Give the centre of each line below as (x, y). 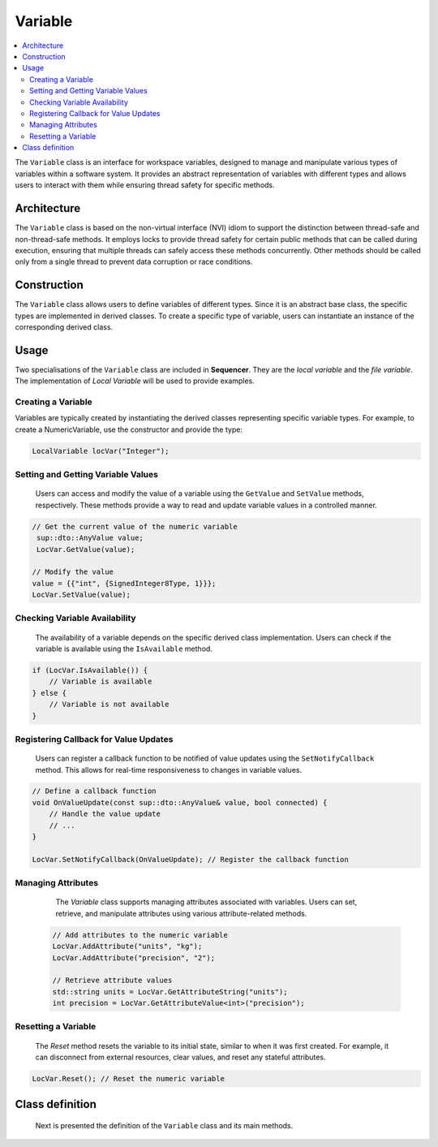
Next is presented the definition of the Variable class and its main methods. (164, 1126)
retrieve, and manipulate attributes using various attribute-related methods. (181, 913)
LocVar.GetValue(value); (86, 549)
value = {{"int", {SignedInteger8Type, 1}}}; (124, 583)
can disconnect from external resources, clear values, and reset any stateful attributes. (180, 1057)
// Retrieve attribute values (112, 981)
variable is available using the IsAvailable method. (124, 649)
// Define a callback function (94, 791)
